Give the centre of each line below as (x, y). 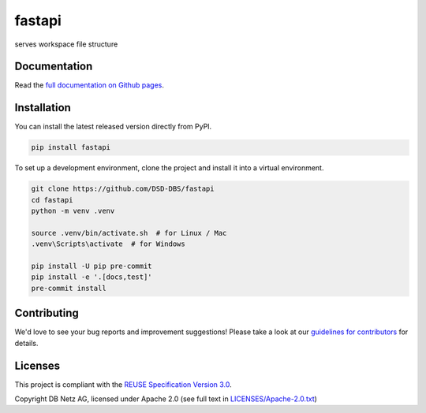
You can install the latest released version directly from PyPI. (113, 127)
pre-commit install (69, 288)
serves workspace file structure (66, 44)
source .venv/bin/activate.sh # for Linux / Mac (129, 233)
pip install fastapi (71, 147)
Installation (43, 108)
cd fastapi (52, 200)
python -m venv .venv (73, 211)
